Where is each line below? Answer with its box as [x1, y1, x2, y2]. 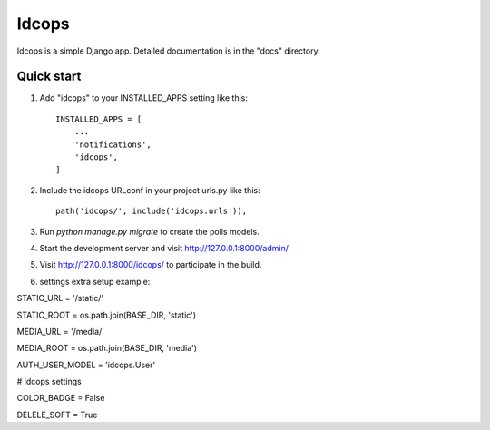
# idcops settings [16, 376, 82, 387]
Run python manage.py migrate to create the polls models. [39, 226, 260, 237]
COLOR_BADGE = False [16, 393, 105, 404]
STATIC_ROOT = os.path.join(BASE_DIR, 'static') [16, 309, 197, 320]
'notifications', [73, 139, 152, 150]
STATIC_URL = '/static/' [16, 293, 104, 304]
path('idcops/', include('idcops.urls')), [55, 206, 248, 217]
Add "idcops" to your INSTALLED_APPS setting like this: [39, 93, 249, 103]
